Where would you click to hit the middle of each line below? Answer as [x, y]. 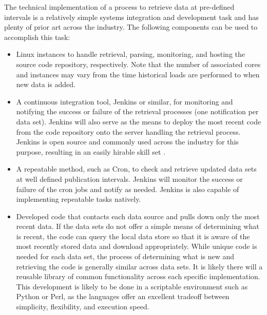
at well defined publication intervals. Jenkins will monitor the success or [129, 178]
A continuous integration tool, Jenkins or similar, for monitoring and [125, 101]
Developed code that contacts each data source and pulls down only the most [138, 216]
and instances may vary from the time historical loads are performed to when [138, 74]
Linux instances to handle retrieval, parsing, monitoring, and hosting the [131, 54]
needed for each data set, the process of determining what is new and [125, 256]
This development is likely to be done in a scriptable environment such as [132, 286]
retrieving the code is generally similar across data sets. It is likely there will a [139, 266]
